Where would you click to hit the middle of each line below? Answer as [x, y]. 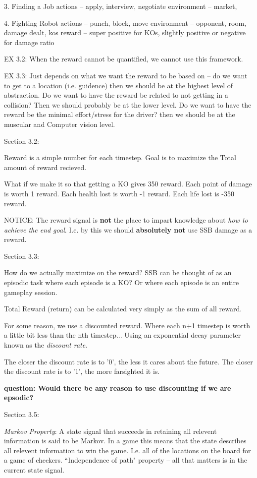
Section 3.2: [22, 141]
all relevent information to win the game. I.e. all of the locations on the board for [128, 450]
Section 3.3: [22, 256]
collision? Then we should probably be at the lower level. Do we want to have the [128, 104]
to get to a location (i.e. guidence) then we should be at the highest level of [119, 85]
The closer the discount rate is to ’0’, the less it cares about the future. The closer [128, 361]
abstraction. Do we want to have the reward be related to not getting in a [116, 95]
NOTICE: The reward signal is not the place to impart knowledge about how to [126, 220]
